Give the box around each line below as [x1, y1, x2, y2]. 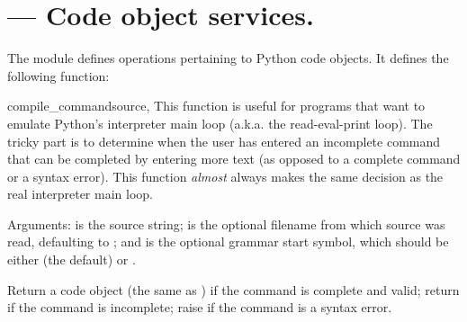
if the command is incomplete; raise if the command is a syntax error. [7, 298, 392, 317]
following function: [7, 66, 110, 85]
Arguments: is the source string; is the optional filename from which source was [7, 214, 445, 233]
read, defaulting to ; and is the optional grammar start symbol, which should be [7, 232, 449, 251]
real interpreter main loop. [7, 184, 153, 203]
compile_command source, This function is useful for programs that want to [7, 96, 426, 115]
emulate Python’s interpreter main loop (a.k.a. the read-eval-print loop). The [7, 113, 433, 132]
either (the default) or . [7, 250, 136, 269]
